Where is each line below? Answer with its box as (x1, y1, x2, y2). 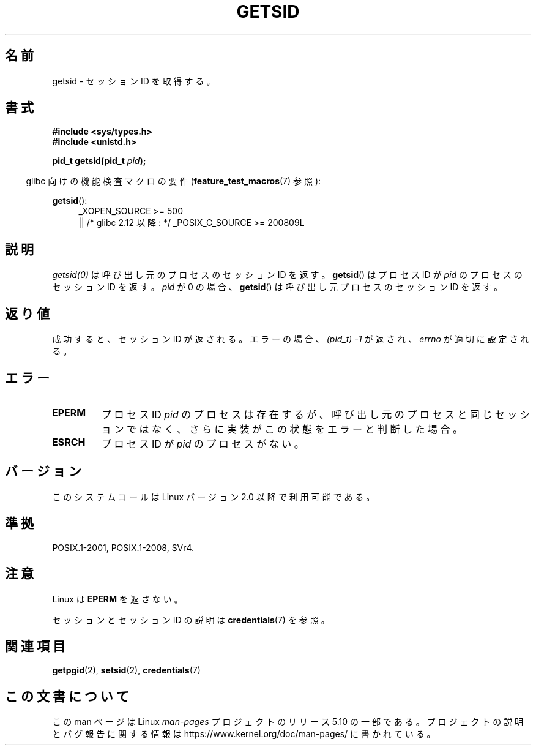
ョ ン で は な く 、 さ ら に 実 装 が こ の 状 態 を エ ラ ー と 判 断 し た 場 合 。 (101, 422, 463, 435)
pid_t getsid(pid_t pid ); (52, 156, 146, 167)
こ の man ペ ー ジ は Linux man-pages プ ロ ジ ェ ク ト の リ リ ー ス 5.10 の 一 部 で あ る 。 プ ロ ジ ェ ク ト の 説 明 (52, 716, 524, 727)
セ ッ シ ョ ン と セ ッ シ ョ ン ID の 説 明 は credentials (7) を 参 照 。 (52, 614, 330, 625)
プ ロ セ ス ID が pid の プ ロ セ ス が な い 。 (101, 437, 304, 450)
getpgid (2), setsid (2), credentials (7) (52, 665, 201, 676)
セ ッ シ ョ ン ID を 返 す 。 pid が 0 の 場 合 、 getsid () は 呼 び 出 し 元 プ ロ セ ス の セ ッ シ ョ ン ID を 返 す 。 (52, 282, 503, 293)
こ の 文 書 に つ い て (5, 688, 129, 704)
